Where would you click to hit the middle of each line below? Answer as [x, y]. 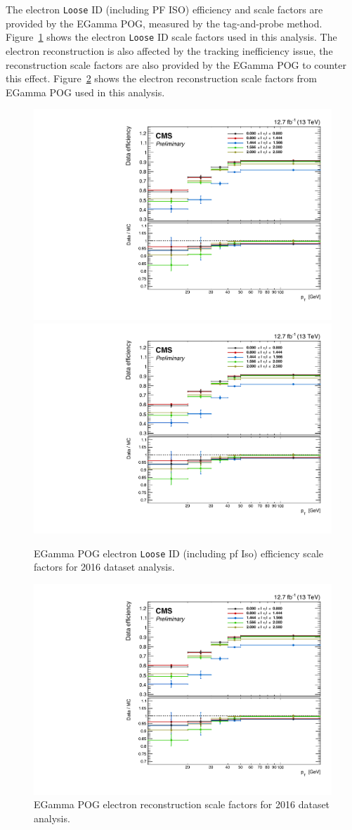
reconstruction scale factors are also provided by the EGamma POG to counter [176, 64]
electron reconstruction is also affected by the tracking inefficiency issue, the [169, 50]
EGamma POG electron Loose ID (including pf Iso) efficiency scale [179, 553]
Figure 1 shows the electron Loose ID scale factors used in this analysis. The [171, 37]
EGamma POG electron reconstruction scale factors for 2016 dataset [182, 804]
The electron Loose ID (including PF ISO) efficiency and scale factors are [164, 9]
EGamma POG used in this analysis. [85, 92]
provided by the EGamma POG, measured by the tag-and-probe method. [164, 23]
